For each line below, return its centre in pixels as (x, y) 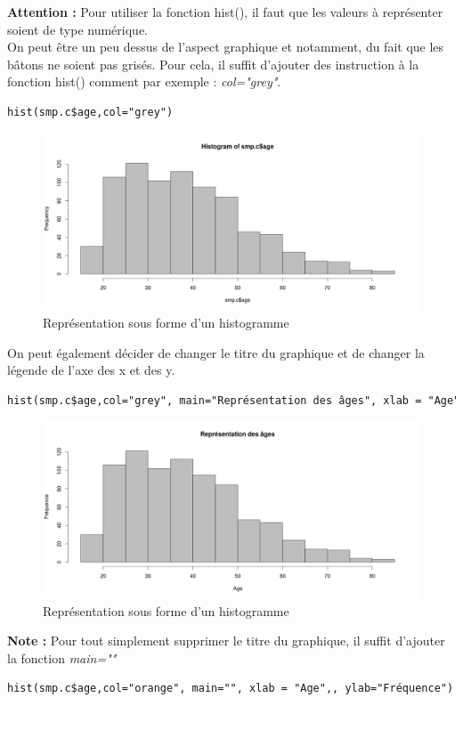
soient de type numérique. (78, 29)
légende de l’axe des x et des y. (91, 370)
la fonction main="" (62, 657)
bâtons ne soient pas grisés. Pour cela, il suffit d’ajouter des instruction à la (213, 64)
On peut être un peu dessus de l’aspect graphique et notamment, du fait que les (226, 47)
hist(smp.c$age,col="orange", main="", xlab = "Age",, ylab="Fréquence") (231, 689)
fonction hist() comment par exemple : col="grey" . (144, 81)
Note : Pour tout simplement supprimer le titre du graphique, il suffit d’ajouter (226, 641)
